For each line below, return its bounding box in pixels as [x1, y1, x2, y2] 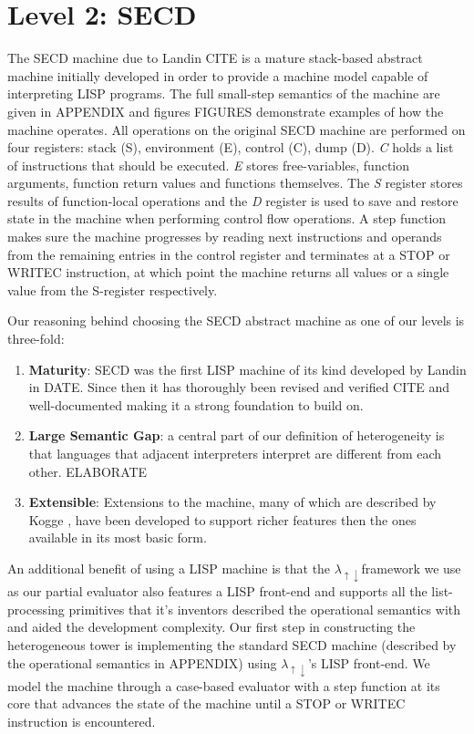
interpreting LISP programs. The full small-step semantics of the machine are [7, 84, 440, 103]
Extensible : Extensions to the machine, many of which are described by [28, 492, 437, 512]
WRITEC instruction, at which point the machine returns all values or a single [7, 263, 449, 282]
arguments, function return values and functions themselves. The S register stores [7, 173, 463, 192]
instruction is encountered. [7, 711, 156, 730]
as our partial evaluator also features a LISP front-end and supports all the [7, 582, 428, 601]
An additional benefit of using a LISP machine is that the [7, 558, 331, 577]
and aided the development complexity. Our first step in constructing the [7, 617, 416, 636]
